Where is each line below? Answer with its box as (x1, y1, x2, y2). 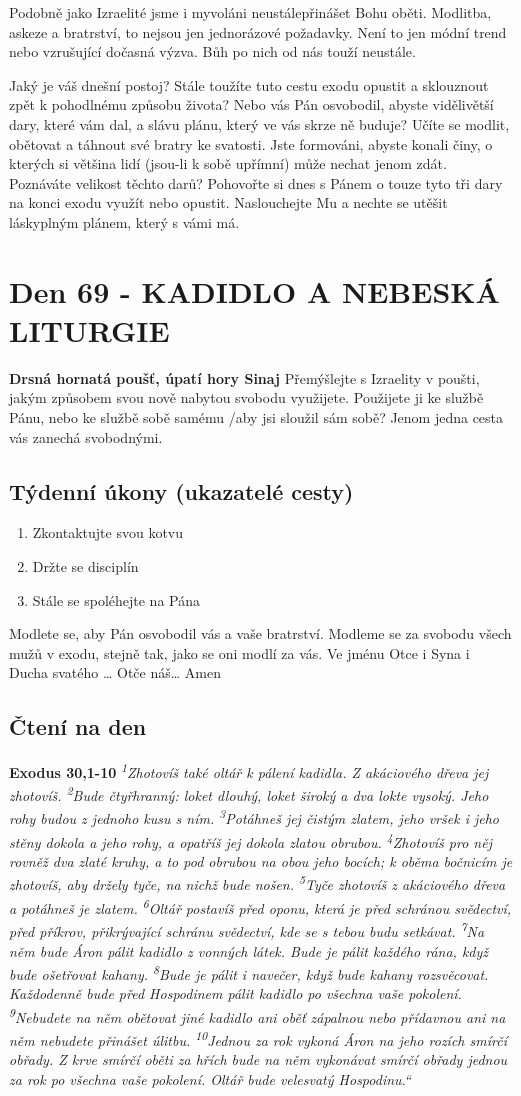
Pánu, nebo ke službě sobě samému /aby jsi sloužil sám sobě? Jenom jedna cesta (9, 407, 504, 428)
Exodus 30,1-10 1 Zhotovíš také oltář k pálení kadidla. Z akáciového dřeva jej (9, 759, 489, 782)
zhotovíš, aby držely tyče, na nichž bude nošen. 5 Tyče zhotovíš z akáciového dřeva (9, 871, 506, 895)
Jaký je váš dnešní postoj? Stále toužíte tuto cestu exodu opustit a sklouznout (9, 74, 489, 95)
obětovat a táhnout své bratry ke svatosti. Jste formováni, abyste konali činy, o (9, 133, 493, 154)
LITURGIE (9, 309, 170, 350)
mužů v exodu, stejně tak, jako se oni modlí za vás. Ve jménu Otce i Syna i (9, 642, 470, 663)
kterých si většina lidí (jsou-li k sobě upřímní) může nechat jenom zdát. (9, 153, 447, 174)
